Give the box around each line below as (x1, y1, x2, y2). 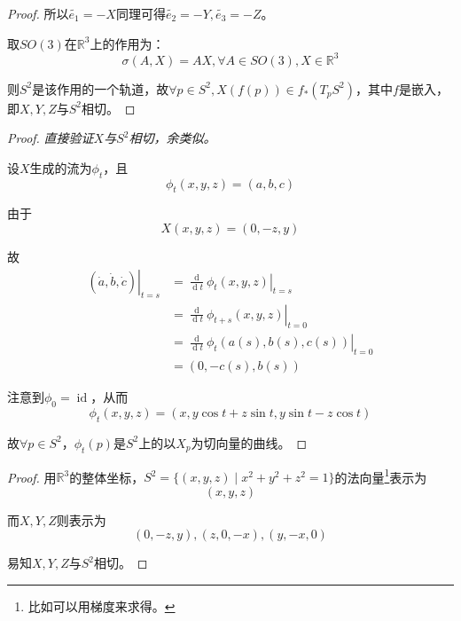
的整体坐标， (69, 468, 145, 486)
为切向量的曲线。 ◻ (191, 433, 308, 452)
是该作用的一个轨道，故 (32, 79, 169, 98)
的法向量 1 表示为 (334, 465, 427, 486)
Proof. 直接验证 (7, 129, 94, 147)
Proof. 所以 (7, 4, 69, 22)
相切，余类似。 (129, 129, 216, 147)
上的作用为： (90, 34, 165, 52)
